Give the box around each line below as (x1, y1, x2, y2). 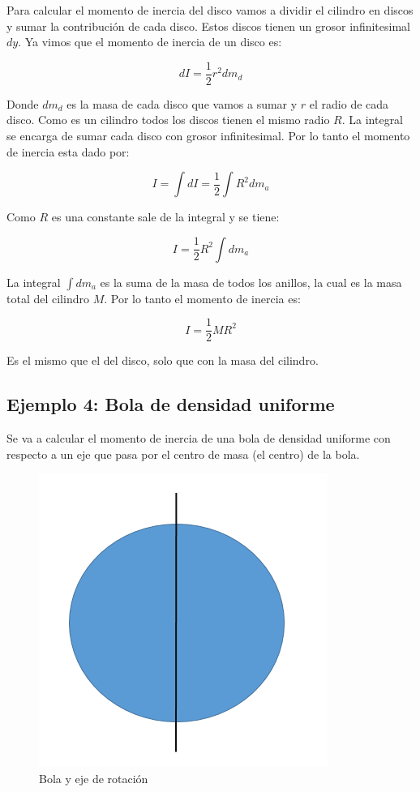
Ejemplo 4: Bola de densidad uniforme (6, 392, 335, 417)
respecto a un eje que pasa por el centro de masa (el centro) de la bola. (6, 445, 360, 462)
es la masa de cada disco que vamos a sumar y (66, 95, 298, 112)
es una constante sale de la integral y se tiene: (51, 208, 280, 225)
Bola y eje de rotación (39, 770, 148, 787)
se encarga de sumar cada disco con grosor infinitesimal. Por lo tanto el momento (6, 127, 410, 144)
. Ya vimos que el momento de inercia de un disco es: (18, 33, 282, 50)
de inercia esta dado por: (6, 143, 130, 160)
